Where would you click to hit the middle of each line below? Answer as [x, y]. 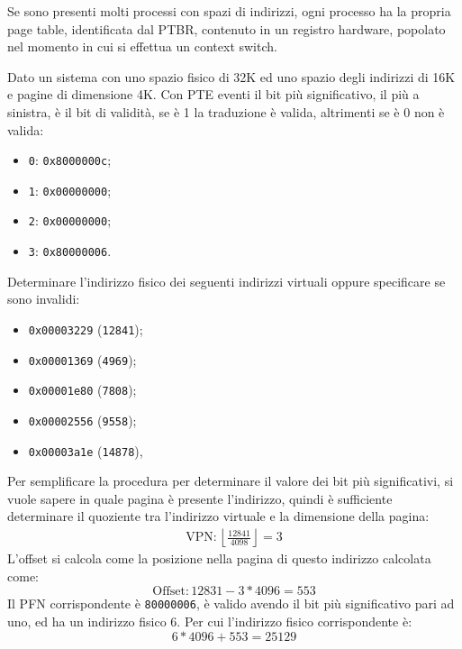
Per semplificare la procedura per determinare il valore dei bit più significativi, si [231, 481]
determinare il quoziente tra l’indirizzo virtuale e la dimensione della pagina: [218, 516]
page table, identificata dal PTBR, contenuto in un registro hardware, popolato [226, 28]
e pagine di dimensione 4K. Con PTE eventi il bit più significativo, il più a [213, 94]
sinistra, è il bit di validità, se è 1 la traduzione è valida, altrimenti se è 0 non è [226, 111]
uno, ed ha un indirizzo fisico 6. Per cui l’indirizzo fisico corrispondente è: [210, 621]
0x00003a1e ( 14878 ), [86, 450]
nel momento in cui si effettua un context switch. [142, 46]
